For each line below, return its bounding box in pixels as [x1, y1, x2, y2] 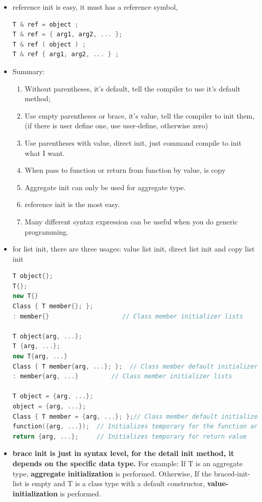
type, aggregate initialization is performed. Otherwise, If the [12, 468, 212, 478]
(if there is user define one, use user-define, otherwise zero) [25, 120, 208, 131]
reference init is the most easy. [25, 199, 120, 210]
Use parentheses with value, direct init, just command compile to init [25, 137, 242, 148]
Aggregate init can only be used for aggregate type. [25, 181, 186, 192]
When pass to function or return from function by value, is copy [25, 165, 226, 175]
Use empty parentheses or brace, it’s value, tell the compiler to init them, [25, 110, 255, 121]
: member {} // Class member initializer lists [12, 312, 243, 320]
